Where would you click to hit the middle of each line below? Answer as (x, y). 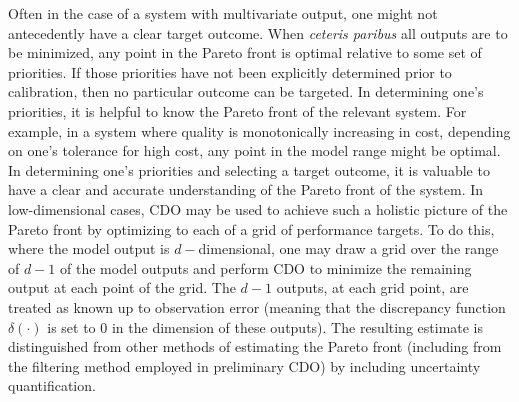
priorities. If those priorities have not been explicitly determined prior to (230, 71)
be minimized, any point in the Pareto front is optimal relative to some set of (245, 52)
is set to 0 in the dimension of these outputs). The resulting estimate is (265, 326)
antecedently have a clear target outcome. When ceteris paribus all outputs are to (258, 32)
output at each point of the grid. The (122, 287)
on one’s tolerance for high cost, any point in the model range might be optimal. (254, 150)
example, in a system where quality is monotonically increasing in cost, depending (259, 130)
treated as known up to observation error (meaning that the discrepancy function (257, 306)
